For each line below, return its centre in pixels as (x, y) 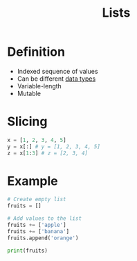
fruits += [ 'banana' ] (38, 231)
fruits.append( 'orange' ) (43, 238)
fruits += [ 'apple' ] (37, 225)
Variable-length (39, 86)
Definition (36, 52)
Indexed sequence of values (57, 71)
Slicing (27, 121)
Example (33, 181)
